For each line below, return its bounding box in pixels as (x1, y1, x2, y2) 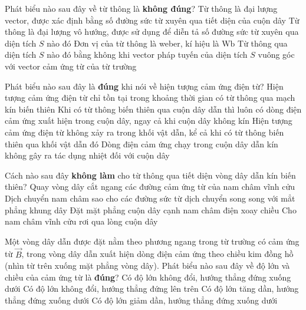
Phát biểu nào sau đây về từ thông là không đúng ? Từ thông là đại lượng (5, 2, 278, 14)
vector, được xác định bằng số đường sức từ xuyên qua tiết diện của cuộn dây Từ (5, 14, 300, 26)
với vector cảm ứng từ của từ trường (5, 60, 137, 72)
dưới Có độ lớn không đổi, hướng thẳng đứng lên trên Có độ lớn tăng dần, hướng (5, 282, 299, 295)
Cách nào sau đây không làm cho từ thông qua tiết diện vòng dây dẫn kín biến (5, 169, 296, 181)
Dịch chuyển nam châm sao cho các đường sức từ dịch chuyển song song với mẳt (5, 192, 295, 204)
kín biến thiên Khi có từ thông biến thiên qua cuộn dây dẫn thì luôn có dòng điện (5, 103, 302, 115)
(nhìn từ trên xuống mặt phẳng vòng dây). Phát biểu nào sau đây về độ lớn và (5, 259, 290, 272)
